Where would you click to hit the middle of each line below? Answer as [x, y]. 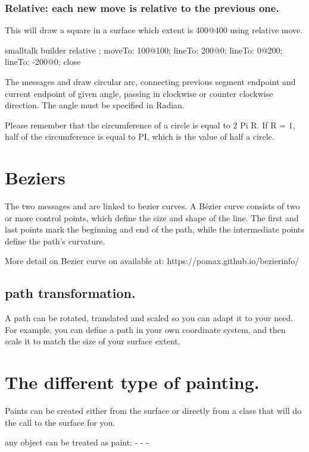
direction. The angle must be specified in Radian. [95, 105]
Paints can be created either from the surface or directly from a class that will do [153, 411]
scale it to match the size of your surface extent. [93, 341]
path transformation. [70, 293]
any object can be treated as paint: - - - [77, 442]
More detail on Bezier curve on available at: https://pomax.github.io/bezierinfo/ [152, 261]
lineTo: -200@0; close [43, 62]
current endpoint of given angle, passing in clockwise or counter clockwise [139, 93]
